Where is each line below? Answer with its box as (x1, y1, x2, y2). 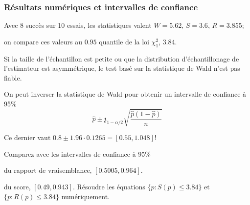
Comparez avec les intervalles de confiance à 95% (4, 148, 151, 159)
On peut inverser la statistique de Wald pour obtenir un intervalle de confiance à (4, 89, 247, 99)
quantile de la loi (99, 36, 149, 46)
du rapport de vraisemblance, (4, 165, 92, 175)
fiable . (4, 72, 22, 82)
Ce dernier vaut (4, 132, 51, 143)
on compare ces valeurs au (4, 36, 83, 46)
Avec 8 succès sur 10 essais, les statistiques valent (4, 20, 152, 30)
